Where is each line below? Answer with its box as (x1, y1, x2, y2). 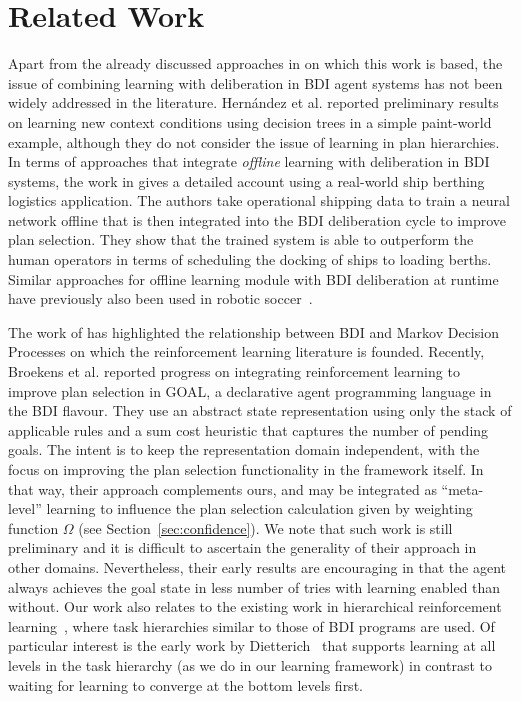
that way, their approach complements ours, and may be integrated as (8, 478, 437, 499)
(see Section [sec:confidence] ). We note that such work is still (78, 517, 453, 538)
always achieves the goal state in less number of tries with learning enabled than (8, 576, 501, 597)
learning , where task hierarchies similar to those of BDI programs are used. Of (8, 615, 495, 636)
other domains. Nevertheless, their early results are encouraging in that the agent (8, 556, 507, 577)
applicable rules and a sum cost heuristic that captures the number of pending (8, 419, 489, 440)
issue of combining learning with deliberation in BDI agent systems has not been (8, 72, 503, 93)
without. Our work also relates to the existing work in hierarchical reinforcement (8, 596, 502, 617)
